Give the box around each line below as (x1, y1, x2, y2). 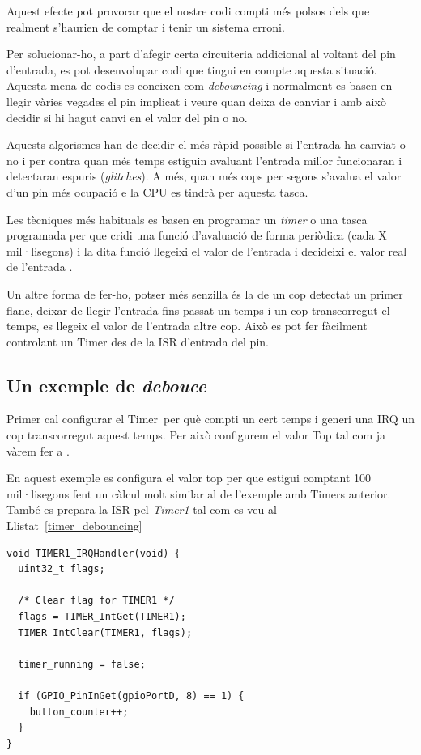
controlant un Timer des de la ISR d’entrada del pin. (6, 333, 269, 350)
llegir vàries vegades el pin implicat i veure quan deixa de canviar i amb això (6, 92, 386, 109)
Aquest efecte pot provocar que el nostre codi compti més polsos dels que (6, 2, 370, 19)
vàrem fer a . (6, 442, 70, 459)
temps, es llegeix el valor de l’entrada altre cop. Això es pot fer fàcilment (6, 317, 368, 334)
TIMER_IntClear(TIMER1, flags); (18, 626, 193, 638)
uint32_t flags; (18, 563, 105, 575)
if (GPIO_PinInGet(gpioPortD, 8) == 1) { (18, 689, 245, 702)
